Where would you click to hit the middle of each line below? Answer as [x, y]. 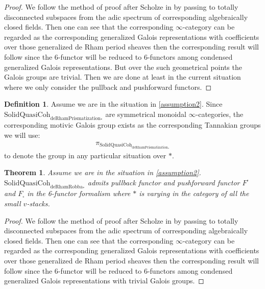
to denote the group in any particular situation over [85, 155]
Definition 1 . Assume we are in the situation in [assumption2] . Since [113, 104]
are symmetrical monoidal [146, 114]
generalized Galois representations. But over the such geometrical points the [123, 67]
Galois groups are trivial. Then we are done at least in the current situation [123, 77]
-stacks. [38, 203]
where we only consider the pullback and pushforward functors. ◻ [108, 87]
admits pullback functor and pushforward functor [164, 182]
